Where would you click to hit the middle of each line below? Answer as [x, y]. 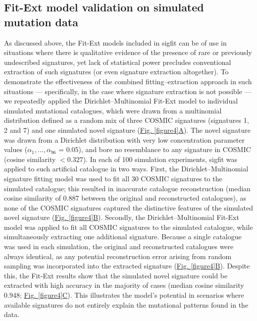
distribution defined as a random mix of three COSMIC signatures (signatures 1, [127, 120]
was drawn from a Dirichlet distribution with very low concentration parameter [125, 139]
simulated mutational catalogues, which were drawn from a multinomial [113, 110]
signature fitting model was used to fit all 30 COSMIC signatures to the [113, 178]
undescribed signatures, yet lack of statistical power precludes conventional [118, 62]
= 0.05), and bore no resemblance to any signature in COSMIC [155, 149]
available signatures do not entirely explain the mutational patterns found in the [126, 304]
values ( [16, 149]
